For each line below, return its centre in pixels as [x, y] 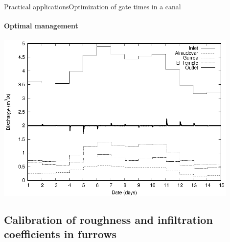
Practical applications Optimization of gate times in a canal [92, 6]
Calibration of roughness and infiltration [108, 219]
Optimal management [41, 26]
